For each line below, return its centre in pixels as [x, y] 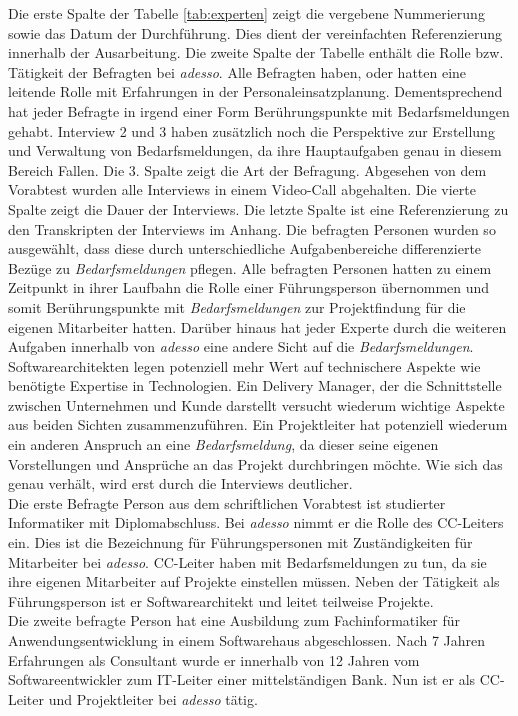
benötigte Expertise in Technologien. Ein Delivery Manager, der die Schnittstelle [255, 385]
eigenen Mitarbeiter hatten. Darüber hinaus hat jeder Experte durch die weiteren [257, 326]
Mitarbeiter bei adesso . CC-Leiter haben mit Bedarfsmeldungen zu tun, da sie [247, 561]
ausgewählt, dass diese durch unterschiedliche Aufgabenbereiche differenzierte [245, 248]
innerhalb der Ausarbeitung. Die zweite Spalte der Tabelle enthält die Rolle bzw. [256, 52]
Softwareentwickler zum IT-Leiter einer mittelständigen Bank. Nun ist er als [242, 679]
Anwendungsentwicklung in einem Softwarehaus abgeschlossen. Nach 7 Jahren [247, 640]
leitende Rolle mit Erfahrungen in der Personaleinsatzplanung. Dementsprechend [255, 91]
